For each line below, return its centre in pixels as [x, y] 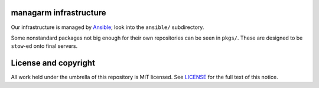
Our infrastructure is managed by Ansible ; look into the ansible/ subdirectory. [108, 27]
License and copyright [53, 63]
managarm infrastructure [58, 13]
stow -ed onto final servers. [44, 46]
